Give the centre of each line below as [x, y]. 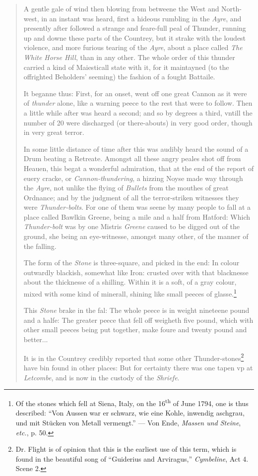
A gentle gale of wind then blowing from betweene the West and [121, 8]
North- [231, 8]
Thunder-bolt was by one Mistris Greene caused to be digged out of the [132, 226]
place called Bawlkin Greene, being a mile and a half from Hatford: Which [137, 216]
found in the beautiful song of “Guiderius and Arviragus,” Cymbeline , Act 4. [132, 458]
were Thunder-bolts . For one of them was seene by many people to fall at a [137, 207]
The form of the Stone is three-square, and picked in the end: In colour [131, 263]
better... [36, 339]
